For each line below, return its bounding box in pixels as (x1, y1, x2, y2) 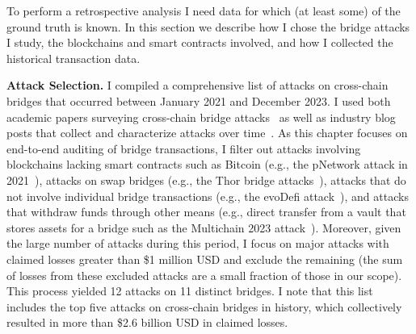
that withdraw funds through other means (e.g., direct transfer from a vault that (6, 203, 406, 220)
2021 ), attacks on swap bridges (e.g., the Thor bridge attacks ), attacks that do (6, 171, 406, 188)
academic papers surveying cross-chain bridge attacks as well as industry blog (6, 108, 396, 125)
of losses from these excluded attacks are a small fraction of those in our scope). (6, 266, 402, 283)
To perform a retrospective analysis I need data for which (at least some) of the (6, 2, 401, 19)
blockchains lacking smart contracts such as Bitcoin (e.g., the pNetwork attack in (6, 156, 408, 173)
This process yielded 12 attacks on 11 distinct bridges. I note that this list (6, 282, 373, 299)
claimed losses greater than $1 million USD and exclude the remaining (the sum (6, 250, 403, 267)
